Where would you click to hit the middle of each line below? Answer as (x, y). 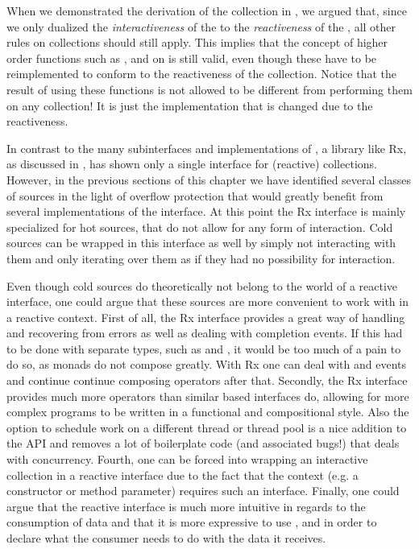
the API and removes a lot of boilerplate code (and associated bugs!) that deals (203, 443)
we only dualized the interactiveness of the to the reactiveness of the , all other (201, 26)
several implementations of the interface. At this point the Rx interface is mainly (206, 211)
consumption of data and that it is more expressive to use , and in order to (192, 522)
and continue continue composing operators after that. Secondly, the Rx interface (207, 380)
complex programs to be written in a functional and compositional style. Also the (208, 412)
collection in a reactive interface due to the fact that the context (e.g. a (183, 475)
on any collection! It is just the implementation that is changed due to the (190, 105)
